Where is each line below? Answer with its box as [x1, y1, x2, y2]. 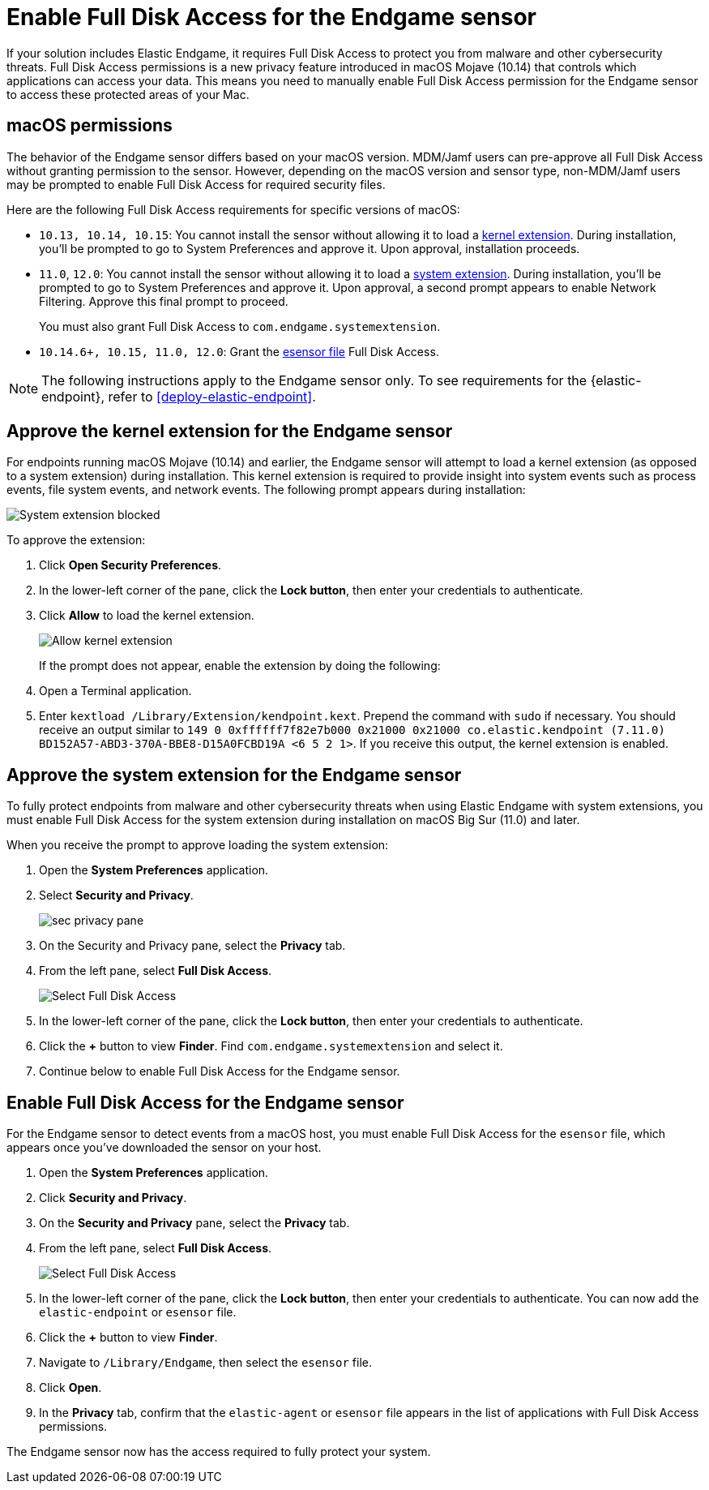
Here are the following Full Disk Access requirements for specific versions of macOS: [6, 202, 460, 217]
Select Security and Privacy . [39, 888, 194, 903]
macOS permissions [6, 115, 173, 136]
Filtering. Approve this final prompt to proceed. [39, 294, 288, 308]
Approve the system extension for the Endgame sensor [6, 764, 462, 785]
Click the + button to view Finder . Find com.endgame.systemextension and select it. [39, 1039, 503, 1054]
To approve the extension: [6, 533, 146, 547]
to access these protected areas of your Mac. [6, 87, 250, 101]
